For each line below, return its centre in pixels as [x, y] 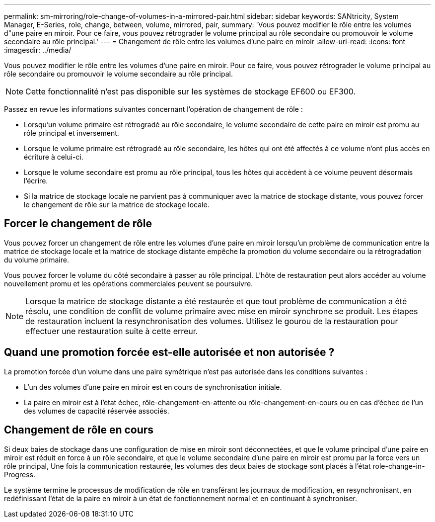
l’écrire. [36, 181]
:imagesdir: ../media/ [38, 50]
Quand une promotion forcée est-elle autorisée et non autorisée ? [169, 352]
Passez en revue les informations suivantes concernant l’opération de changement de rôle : [153, 109]
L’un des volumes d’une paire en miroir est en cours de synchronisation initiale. [153, 387]
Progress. [20, 474]
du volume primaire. [36, 260]
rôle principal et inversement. [72, 133]
